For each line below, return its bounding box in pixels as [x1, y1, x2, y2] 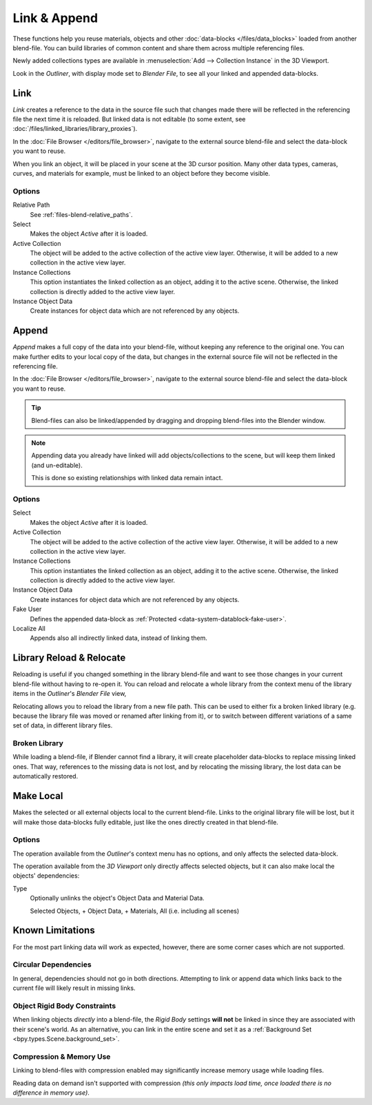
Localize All [12, 624, 46, 633]
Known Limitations [12, 925, 96, 936]
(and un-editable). [31, 461, 83, 469]
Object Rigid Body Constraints [12, 1001, 116, 1011]
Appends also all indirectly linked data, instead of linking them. [30, 634, 208, 642]
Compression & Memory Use [12, 1051, 111, 1061]
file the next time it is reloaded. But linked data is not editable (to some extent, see [12, 115, 246, 123]
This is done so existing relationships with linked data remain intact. [31, 474, 223, 482]
